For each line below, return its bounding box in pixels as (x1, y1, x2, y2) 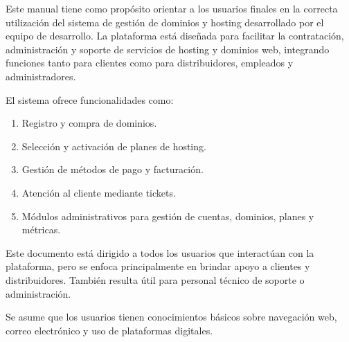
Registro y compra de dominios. (21, 116, 157, 130)
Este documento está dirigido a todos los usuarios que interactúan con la (6, 245, 314, 260)
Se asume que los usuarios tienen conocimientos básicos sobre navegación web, (6, 309, 337, 324)
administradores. (6, 69, 76, 83)
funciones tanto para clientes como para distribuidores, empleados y (6, 55, 294, 70)
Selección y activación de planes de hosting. (21, 138, 206, 153)
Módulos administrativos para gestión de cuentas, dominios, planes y (21, 208, 314, 223)
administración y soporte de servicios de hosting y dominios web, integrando (6, 42, 330, 56)
